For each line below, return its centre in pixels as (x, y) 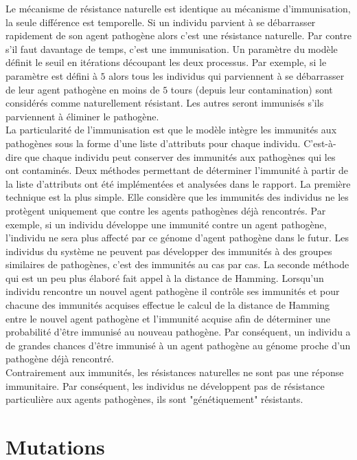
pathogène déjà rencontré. (60, 359)
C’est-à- (320, 143)
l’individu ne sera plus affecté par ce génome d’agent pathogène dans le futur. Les (177, 238)
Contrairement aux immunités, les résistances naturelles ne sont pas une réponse (175, 372)
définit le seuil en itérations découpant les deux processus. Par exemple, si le (166, 62)
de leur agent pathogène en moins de (83, 89)
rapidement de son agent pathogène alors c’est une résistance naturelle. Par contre (178, 35)
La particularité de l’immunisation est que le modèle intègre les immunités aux (171, 130)
